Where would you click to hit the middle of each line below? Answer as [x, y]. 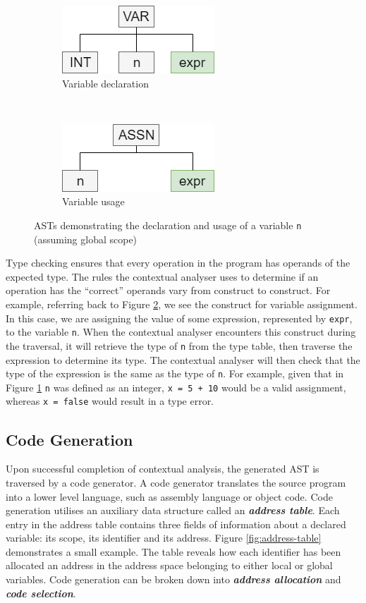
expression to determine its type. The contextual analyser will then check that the [183, 359]
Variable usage [93, 201]
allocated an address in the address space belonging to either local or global [169, 565]
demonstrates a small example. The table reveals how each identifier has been [173, 551]
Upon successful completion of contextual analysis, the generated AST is [163, 469]
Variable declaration [105, 83]
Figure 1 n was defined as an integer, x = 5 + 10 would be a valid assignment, [176, 387]
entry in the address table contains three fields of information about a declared [176, 524]
